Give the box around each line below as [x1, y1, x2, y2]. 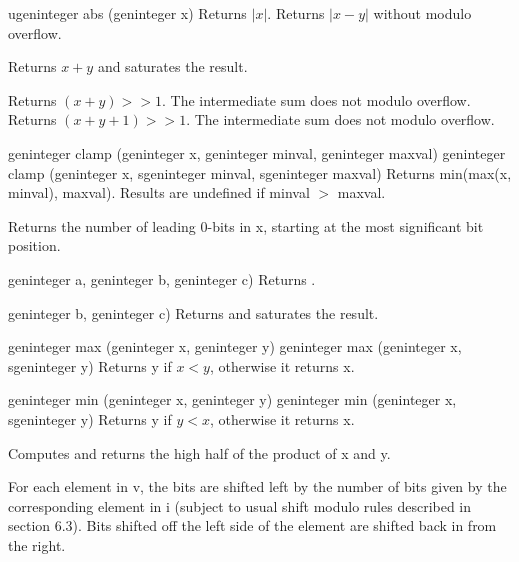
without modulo [373, 3, 472, 23]
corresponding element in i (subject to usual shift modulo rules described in [8, 495, 472, 516]
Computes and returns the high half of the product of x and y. [8, 442, 391, 463]
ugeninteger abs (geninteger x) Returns [8, 3, 247, 23]
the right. [8, 534, 66, 555]
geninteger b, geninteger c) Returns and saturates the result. [8, 302, 379, 323]
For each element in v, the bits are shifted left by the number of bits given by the [8, 476, 507, 497]
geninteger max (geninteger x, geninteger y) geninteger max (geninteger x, [8, 336, 462, 357]
